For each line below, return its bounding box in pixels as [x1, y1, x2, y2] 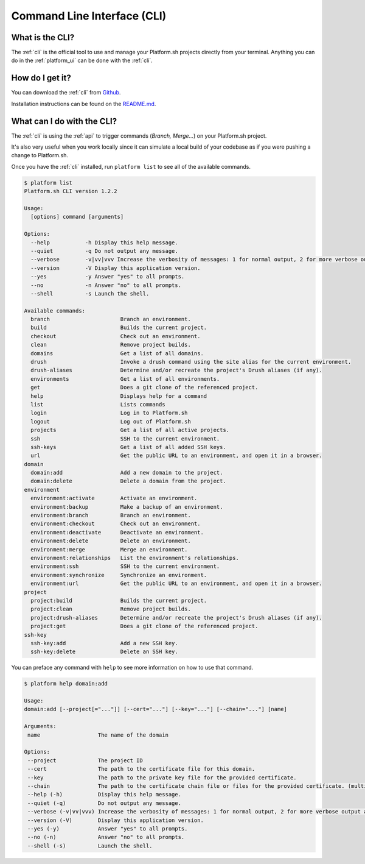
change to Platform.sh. [11, 152, 68, 159]
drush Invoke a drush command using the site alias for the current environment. [30, 358, 352, 366]
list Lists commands [30, 401, 165, 408]
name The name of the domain [27, 731, 169, 738]
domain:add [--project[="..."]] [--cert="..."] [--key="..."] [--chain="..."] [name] [24, 706, 287, 713]
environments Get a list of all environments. [30, 375, 220, 382]
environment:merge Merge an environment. [30, 546, 188, 553]
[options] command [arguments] [30, 213, 124, 221]
